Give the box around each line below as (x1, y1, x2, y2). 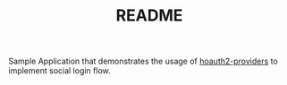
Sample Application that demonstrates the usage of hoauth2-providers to (8, 55, 278, 67)
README (115, 5, 183, 26)
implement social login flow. (8, 65, 111, 76)
